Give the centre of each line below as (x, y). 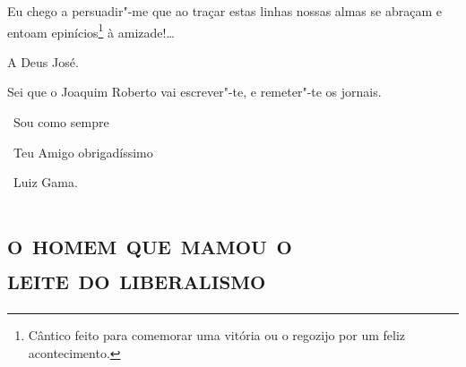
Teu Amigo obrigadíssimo (83, 152)
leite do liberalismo (137, 279)
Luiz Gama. (45, 182)
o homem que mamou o (150, 243)
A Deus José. (43, 61)
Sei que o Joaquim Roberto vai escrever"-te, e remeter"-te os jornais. (194, 92)
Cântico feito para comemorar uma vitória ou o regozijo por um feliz (217, 335)
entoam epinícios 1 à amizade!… (91, 30)
